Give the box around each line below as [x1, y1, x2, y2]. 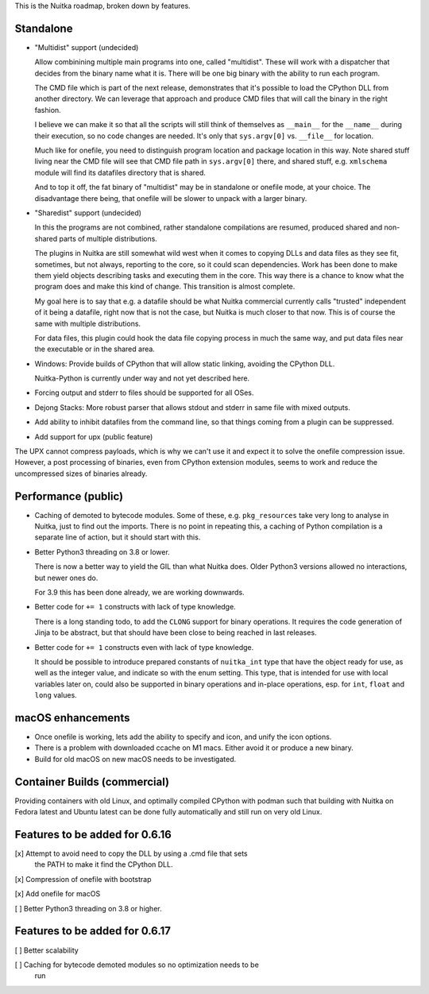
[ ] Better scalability [14, 946, 79, 955]
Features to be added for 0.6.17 [14, 924, 171, 938]
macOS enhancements [14, 711, 130, 725]
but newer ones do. [34, 573, 99, 582]
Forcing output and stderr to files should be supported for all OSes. [34, 388, 254, 397]
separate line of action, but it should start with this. [34, 532, 201, 542]
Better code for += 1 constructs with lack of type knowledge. [34, 602, 236, 612]
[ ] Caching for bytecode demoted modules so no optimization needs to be [14, 960, 260, 969]
